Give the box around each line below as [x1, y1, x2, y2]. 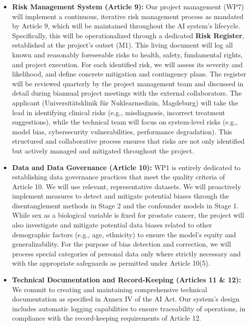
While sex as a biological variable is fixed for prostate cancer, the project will [12, 210, 244, 220]
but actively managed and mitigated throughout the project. [12, 145, 194, 155]
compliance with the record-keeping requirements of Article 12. [12, 313, 201, 323]
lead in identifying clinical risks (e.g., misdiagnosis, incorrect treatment [12, 107, 225, 117]
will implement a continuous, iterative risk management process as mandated [12, 11, 244, 21]
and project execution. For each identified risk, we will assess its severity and [12, 59, 243, 69]
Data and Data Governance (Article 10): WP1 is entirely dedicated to [12, 162, 241, 172]
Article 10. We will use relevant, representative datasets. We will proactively [12, 181, 241, 191]
